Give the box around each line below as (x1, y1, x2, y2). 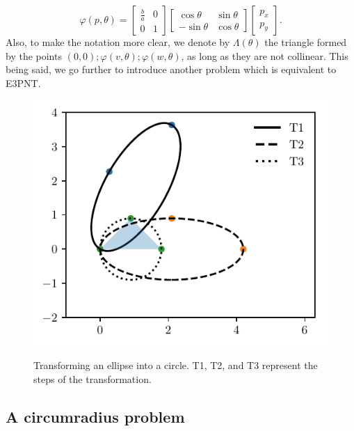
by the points (6, 48, 62, 63)
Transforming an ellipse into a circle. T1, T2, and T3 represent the (33, 358, 318, 373)
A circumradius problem (6, 405, 185, 427)
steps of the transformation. (33, 371, 152, 386)
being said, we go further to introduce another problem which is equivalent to (6, 62, 337, 77)
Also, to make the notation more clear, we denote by (6, 35, 230, 49)
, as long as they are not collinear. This (181, 48, 348, 63)
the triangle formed (264, 35, 347, 49)
